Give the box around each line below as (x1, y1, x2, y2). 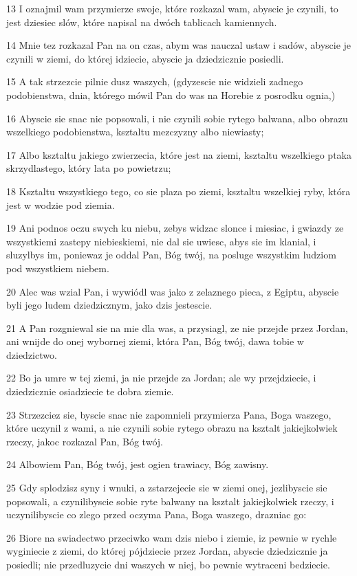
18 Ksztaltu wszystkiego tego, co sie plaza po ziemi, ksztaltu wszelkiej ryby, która (6, 184, 351, 198)
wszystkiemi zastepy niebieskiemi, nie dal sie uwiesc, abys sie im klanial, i (6, 234, 316, 248)
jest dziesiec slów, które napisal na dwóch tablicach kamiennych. (6, 14, 277, 29)
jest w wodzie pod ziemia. (6, 197, 115, 212)
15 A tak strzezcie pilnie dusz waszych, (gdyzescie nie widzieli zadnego (6, 74, 303, 89)
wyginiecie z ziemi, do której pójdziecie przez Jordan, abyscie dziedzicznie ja (6, 544, 328, 558)
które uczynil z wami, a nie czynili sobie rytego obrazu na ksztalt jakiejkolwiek (6, 421, 338, 435)
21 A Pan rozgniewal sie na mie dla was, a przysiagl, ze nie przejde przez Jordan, (6, 320, 348, 335)
